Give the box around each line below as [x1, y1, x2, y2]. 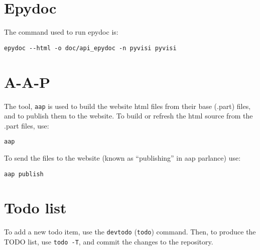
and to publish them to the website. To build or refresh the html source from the [4, 110, 253, 121]
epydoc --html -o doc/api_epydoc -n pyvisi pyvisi [4, 44, 177, 52]
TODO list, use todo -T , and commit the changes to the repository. [4, 236, 213, 247]
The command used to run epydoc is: [4, 27, 118, 37]
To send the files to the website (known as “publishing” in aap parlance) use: [4, 153, 241, 163]
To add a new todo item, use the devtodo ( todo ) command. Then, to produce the [4, 226, 256, 237]
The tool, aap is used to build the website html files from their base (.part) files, [4, 100, 251, 111]
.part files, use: [4, 120, 49, 131]
